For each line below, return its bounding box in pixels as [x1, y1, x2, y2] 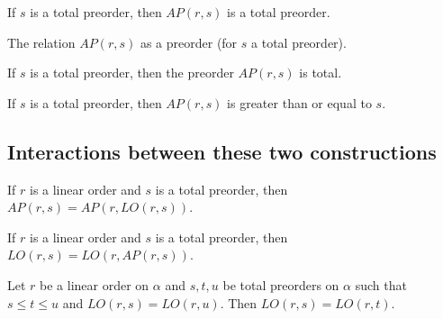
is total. [299, 63, 342, 82]
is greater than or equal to [227, 93, 372, 112]
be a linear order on [40, 275, 149, 294]
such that [355, 275, 407, 294]
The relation [7, 32, 76, 51]
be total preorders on [222, 275, 339, 294]
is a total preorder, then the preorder [30, 63, 234, 82]
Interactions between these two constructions [7, 137, 437, 165]
